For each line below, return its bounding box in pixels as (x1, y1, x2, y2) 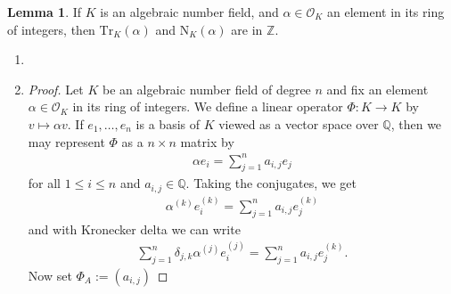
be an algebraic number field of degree (102, 79, 311, 98)
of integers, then (7, 20, 95, 38)
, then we (390, 114, 442, 133)
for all (28, 174, 61, 192)
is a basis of (135, 114, 201, 133)
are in (231, 20, 263, 38)
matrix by (180, 132, 234, 151)
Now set (28, 265, 72, 284)
